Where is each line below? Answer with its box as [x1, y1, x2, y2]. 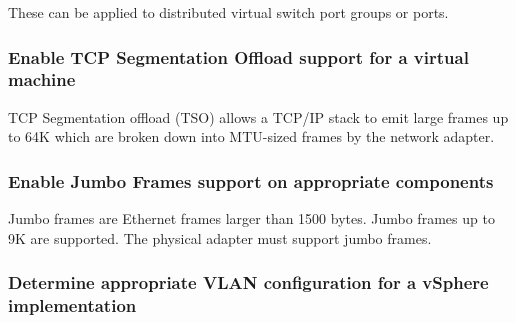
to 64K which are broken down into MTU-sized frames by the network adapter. [8, 126, 495, 147]
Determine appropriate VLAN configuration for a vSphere [8, 270, 489, 295]
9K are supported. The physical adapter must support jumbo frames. [8, 227, 432, 248]
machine [8, 67, 76, 92]
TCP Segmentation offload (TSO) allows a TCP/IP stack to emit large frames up [8, 106, 509, 127]
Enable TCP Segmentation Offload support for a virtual [8, 44, 469, 69]
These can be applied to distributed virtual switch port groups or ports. [8, 2, 449, 22]
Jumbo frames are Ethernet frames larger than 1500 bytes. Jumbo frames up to [8, 208, 495, 229]
